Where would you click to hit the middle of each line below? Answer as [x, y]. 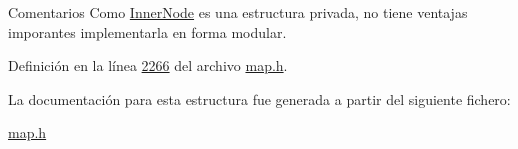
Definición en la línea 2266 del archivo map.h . [148, 65]
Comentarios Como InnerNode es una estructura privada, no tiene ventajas [238, 12]
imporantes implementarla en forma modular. [147, 31]
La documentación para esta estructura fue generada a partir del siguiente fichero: [259, 98]
